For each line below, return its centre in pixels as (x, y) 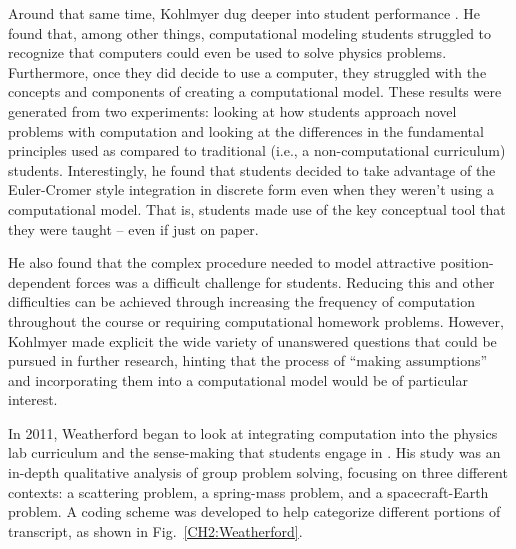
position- (467, 262)
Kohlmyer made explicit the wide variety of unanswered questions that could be (252, 340)
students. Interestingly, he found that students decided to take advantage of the (252, 169)
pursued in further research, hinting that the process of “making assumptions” (248, 360)
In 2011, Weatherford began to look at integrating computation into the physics (253, 432)
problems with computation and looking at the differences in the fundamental (246, 130)
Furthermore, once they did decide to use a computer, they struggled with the (247, 71)
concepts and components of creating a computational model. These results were (255, 91)
